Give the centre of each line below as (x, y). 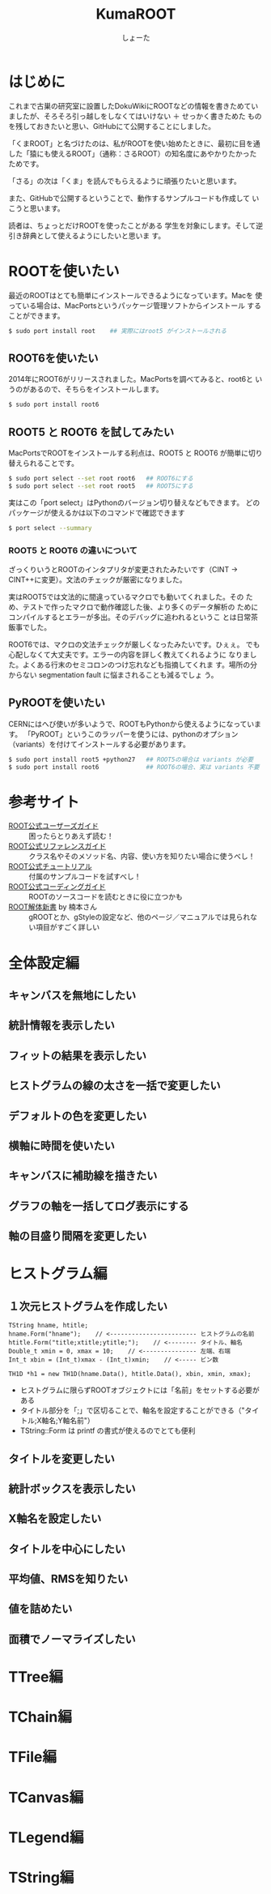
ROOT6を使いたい (53, 358)
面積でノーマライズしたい (72, 1639)
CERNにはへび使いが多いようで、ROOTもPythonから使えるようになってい (131, 724)
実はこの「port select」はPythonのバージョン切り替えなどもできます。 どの (134, 502)
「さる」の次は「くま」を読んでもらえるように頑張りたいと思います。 (125, 181)
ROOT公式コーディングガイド (57, 887)
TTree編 (36, 1677)
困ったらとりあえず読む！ (71, 836)
